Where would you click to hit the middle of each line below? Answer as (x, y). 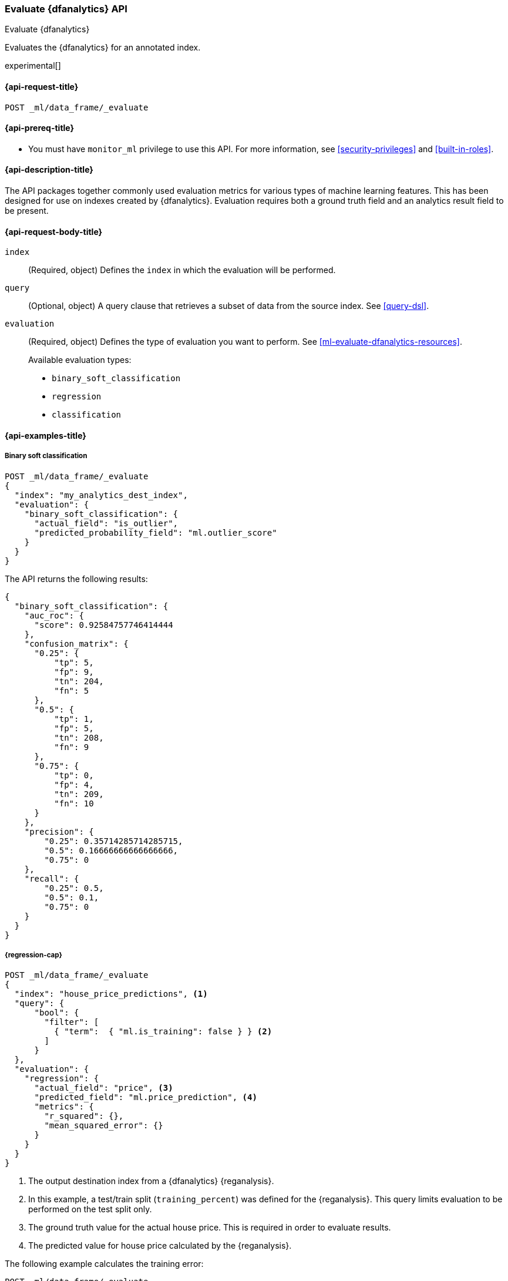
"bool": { (57, 1013)
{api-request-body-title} (54, 231)
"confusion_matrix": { (76, 643)
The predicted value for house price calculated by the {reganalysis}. (160, 1246)
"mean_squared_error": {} (104, 1126)
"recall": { (52, 878)
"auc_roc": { (54, 615)
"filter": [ (72, 1022)
